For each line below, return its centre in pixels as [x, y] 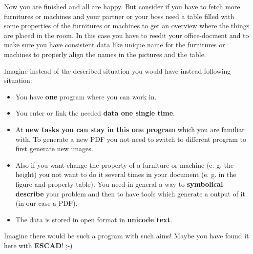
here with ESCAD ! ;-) [38, 245]
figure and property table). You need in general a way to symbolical [119, 184]
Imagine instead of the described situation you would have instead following [117, 70]
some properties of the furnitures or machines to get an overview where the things [127, 26]
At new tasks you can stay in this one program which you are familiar [130, 129]
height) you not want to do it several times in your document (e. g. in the [126, 174]
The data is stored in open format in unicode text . [94, 219]
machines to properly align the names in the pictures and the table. [105, 54]
